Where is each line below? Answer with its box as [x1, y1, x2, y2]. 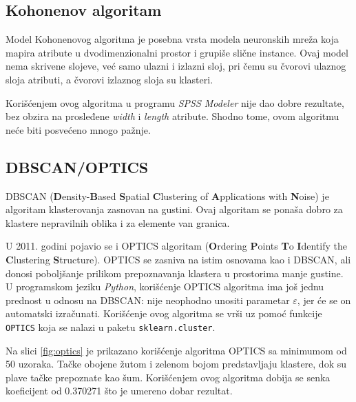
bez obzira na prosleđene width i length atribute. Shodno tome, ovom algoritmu [6, 109, 339, 123]
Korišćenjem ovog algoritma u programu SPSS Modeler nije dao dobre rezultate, [6, 95, 344, 110]
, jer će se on [297, 292, 351, 307]
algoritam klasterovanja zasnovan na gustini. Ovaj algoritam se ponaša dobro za [6, 202, 343, 217]
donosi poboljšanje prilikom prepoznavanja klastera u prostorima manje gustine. [6, 265, 344, 280]
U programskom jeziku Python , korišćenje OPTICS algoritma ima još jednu [6, 279, 324, 294]
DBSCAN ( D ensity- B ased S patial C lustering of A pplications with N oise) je [6, 188, 329, 203]
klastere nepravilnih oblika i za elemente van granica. [6, 215, 230, 230]
